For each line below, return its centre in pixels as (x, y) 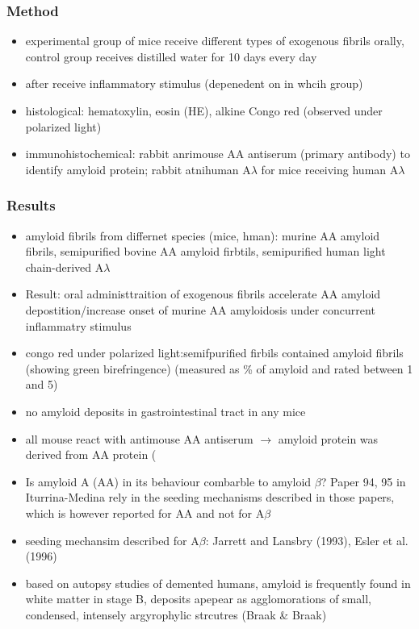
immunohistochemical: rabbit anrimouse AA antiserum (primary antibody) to (218, 154)
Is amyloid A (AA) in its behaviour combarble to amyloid (168, 481)
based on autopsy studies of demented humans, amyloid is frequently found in (218, 583)
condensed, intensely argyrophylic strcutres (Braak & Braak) (176, 614)
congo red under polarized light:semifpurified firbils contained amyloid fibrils (214, 353)
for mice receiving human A (330, 169)
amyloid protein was (328, 438)
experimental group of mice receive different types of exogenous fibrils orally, (215, 41)
